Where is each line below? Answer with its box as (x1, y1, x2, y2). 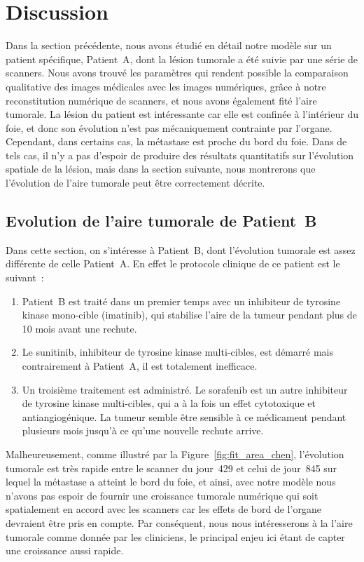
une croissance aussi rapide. (6, 543, 124, 558)
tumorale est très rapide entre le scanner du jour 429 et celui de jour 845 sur (6, 460, 337, 475)
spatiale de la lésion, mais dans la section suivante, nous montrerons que (6, 161, 316, 176)
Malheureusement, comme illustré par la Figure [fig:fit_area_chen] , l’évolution (6, 446, 344, 461)
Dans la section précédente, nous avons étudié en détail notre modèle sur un (6, 38, 332, 53)
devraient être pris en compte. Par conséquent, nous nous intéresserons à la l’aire (6, 515, 353, 530)
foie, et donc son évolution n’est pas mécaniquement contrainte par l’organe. (6, 120, 332, 135)
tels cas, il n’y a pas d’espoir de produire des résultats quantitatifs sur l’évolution (6, 147, 354, 162)
